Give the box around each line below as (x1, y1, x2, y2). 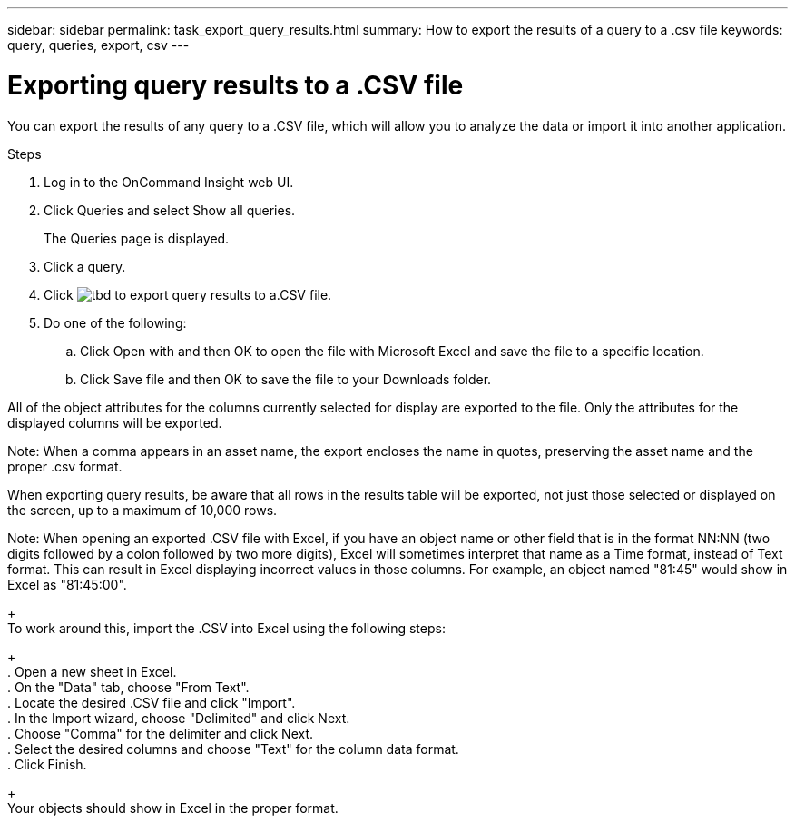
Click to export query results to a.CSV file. (44, 286, 332, 302)
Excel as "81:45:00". (7, 576, 127, 592)
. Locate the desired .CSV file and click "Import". (7, 694, 296, 710)
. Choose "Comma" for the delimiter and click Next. (7, 725, 314, 741)
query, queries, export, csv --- (7, 37, 190, 53)
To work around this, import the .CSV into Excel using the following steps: (7, 620, 446, 636)
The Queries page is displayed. (44, 230, 230, 246)
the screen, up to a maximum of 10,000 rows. (7, 501, 278, 518)
